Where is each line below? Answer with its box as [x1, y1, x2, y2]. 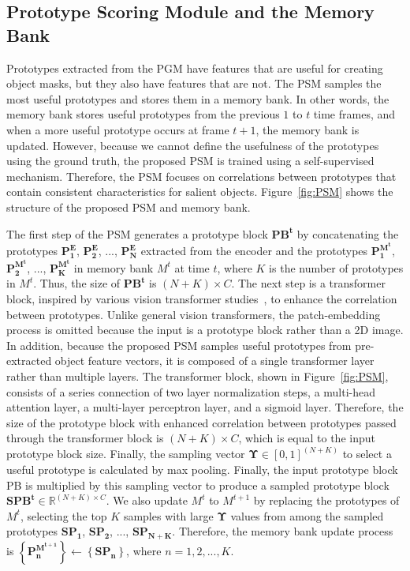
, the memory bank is [255, 121, 360, 137]
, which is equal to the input [238, 430, 375, 446]
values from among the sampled [230, 507, 384, 524]
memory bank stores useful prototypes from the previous [6, 106, 280, 122]
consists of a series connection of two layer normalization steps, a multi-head [6, 383, 376, 400]
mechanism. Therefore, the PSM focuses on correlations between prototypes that [6, 167, 397, 184]
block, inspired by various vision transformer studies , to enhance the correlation [6, 291, 397, 307]
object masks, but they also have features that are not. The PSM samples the [6, 75, 382, 92]
